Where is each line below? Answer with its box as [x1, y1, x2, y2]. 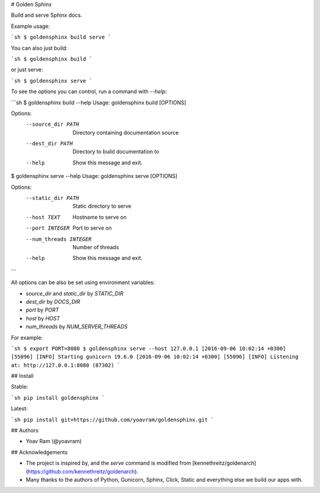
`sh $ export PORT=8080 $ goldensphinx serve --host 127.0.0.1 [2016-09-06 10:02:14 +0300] [11, 345, 286, 352]
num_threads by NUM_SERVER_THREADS [25, 323, 128, 330]
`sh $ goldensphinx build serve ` [11, 34, 111, 41]
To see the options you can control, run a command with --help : [11, 88, 167, 95]
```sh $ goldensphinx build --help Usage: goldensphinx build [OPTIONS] [11, 98, 187, 106]
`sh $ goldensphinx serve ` [11, 77, 93, 84]
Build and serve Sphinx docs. [11, 12, 82, 19]
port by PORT [25, 306, 59, 314]
